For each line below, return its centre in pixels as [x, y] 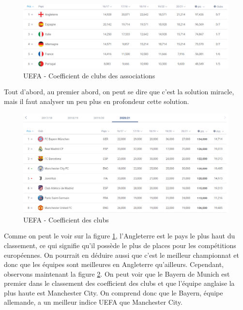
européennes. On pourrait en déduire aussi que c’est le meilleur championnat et [121, 255]
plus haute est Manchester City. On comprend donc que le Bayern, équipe [114, 292]
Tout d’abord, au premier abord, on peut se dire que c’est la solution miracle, [119, 92]
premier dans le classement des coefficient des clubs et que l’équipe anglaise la [119, 283]
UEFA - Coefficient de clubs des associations [89, 75]
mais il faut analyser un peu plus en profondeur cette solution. [97, 101]
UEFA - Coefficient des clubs [66, 219]
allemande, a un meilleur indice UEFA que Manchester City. [93, 302]
